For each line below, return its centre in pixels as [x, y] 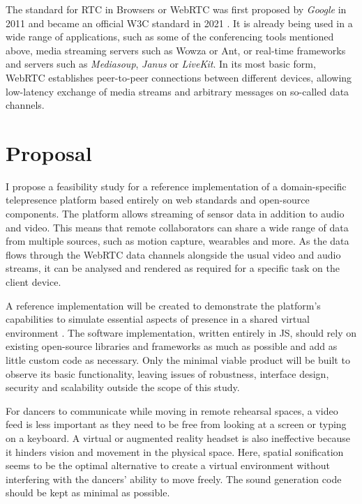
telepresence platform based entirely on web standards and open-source [158, 200]
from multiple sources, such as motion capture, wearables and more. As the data [178, 241]
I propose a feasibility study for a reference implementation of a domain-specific [176, 186]
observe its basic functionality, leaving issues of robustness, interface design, [167, 373]
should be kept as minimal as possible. [88, 492]
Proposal [49, 152]
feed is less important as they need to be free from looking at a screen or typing [176, 424]
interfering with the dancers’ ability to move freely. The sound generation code [174, 479]
